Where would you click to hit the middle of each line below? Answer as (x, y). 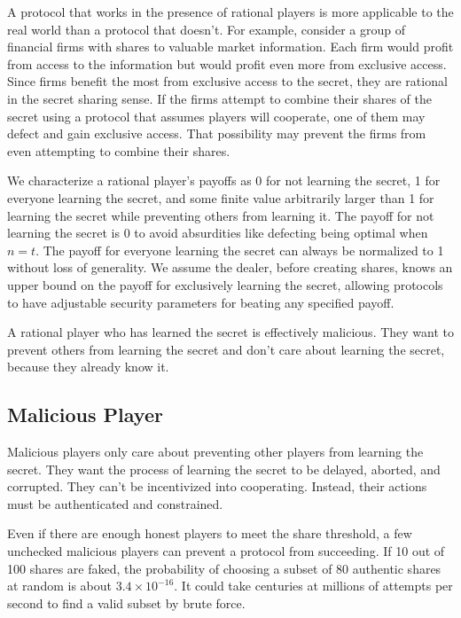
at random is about (59, 586)
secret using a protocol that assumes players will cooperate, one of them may (216, 116)
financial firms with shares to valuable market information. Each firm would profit (230, 47)
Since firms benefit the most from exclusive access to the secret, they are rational (227, 81)
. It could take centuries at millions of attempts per (313, 586)
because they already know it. (88, 367)
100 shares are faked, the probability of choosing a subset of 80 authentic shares (224, 568)
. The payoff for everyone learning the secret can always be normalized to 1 (240, 250)
